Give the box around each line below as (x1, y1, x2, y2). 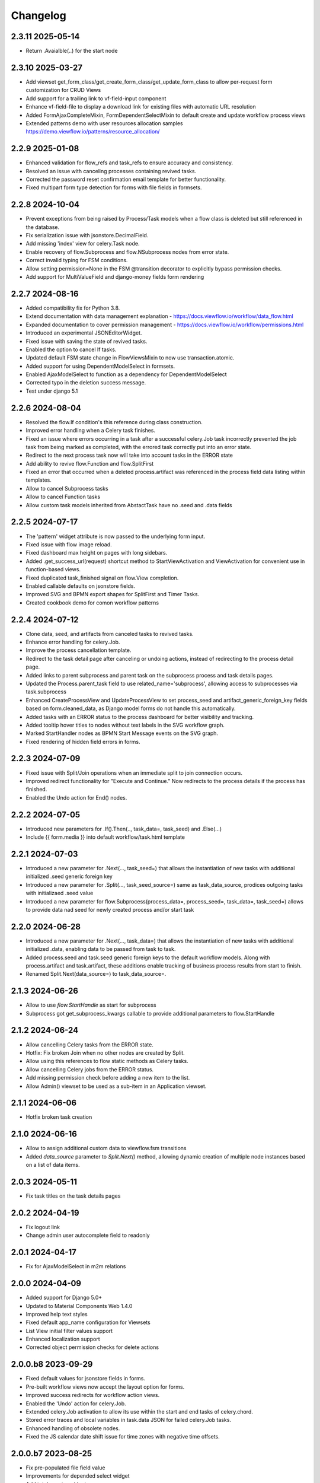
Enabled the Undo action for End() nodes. (25, 794, 127, 801)
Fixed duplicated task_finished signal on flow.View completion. (25, 574, 179, 581)
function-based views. (25, 566, 81, 573)
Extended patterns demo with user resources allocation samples (25, 119, 183, 127)
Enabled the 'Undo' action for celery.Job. (25, 1400, 127, 1407)
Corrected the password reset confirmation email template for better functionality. (25, 176, 226, 183)
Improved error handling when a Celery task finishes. (25, 427, 156, 434)
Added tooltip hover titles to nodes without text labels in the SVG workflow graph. (25, 721, 225, 728)
